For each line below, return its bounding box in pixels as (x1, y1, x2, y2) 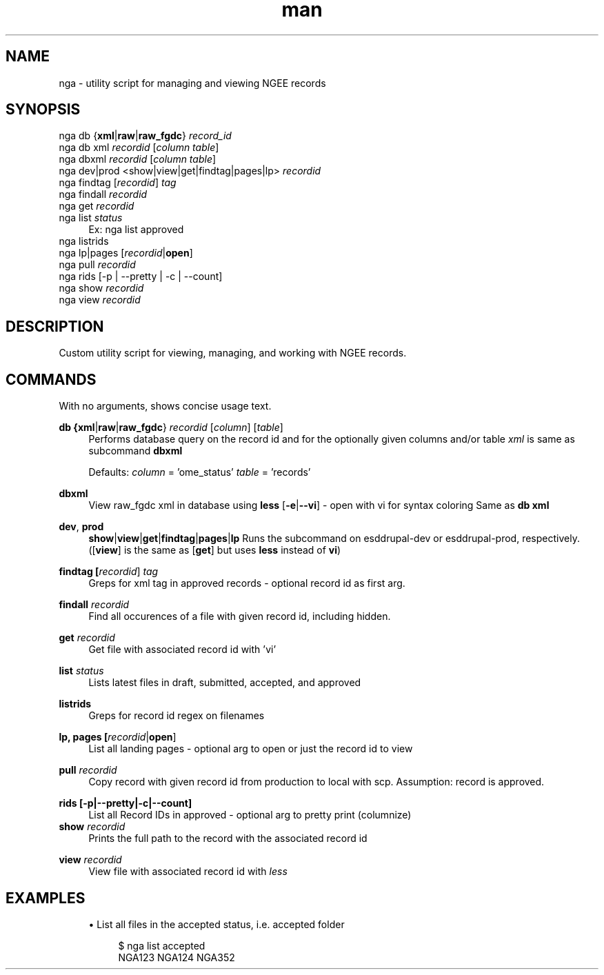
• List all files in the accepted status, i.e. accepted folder (88, 918, 345, 930)
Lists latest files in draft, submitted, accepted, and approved (88, 676, 361, 689)
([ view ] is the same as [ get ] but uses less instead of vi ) (88, 544, 341, 556)
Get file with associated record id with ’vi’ (88, 643, 276, 656)
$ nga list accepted (118, 939, 205, 952)
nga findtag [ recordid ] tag (59, 177, 177, 189)
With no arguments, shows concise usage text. (59, 400, 272, 412)
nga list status (59, 212, 123, 224)
